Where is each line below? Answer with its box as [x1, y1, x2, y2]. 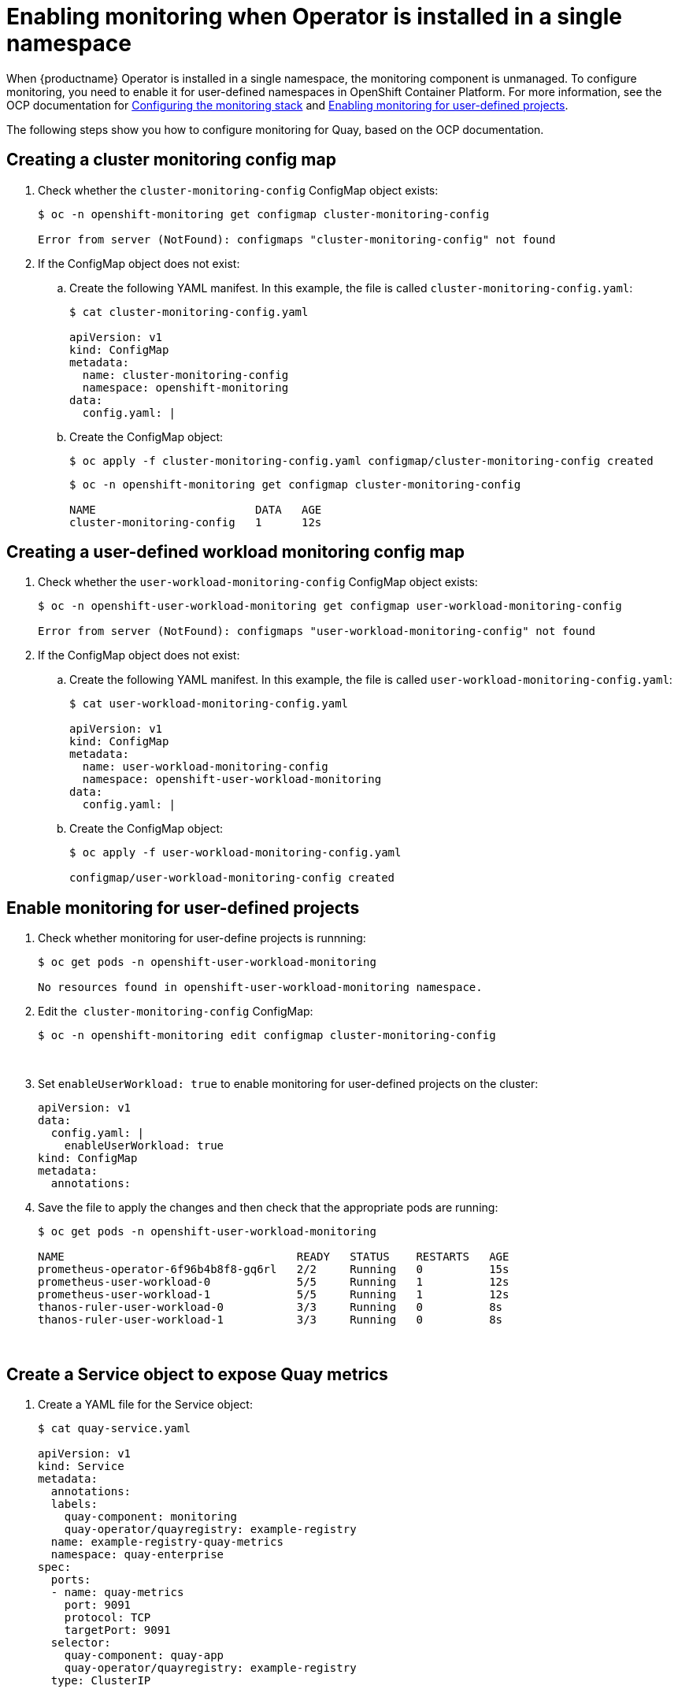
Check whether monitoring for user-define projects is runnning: [38, 931, 366, 945]
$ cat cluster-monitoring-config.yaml [69, 305, 309, 318]
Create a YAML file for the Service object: [38, 1398, 253, 1412]
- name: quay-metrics [50, 1586, 184, 1599]
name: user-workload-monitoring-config [82, 760, 328, 774]
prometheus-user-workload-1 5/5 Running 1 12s [38, 1288, 509, 1301]
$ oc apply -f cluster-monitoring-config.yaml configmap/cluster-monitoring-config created [69, 454, 654, 467]
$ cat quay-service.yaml [38, 1422, 191, 1435]
